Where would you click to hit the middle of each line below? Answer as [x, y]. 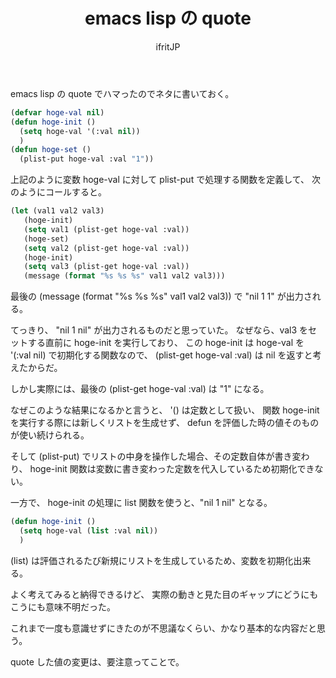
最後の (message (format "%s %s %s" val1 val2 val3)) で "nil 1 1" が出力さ [161, 296]
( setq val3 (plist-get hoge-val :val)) [106, 267]
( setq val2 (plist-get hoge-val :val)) [106, 248]
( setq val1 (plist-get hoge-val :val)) [106, 229]
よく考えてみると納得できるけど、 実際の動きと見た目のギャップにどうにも [164, 594]
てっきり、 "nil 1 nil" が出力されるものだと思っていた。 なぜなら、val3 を [159, 330]
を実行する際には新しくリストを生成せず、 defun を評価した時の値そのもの [165, 423]
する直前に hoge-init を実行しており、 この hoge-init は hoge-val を [166, 343]
